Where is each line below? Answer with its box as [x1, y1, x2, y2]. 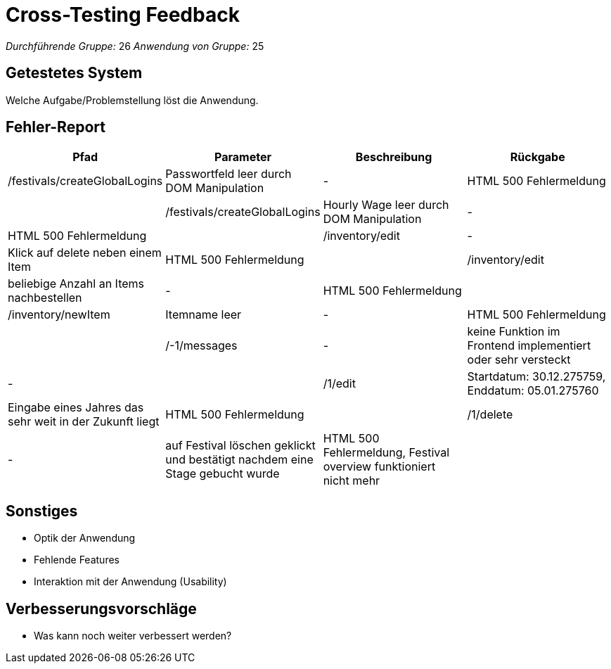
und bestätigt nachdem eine [165, 452, 314, 467]
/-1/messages [165, 338, 238, 353]
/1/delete [467, 407, 513, 422]
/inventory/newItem [8, 307, 110, 322]
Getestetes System [6, 64, 143, 82]
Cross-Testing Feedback [6, 3, 240, 27]
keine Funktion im [467, 324, 560, 339]
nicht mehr [323, 473, 380, 488]
